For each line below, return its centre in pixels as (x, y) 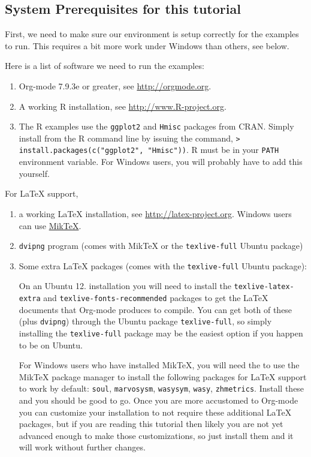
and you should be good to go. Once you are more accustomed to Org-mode (158, 400)
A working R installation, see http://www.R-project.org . (123, 106)
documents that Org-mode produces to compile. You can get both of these (155, 309)
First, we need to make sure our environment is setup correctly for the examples (152, 34)
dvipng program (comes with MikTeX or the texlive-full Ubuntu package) (161, 246)
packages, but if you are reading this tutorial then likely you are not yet (151, 424)
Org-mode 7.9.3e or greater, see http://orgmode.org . (115, 85)
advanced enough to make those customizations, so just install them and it (156, 435)
